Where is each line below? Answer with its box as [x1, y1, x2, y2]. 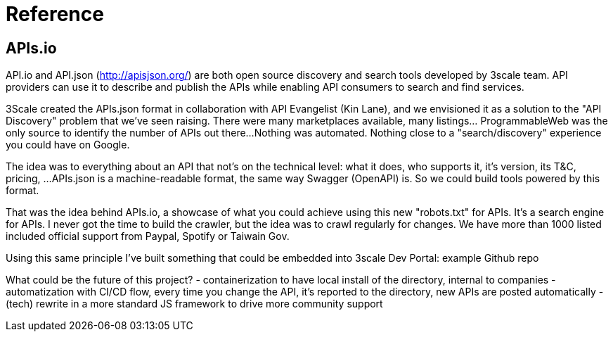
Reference [6, 2, 104, 26]
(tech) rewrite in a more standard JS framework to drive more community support [6, 298, 383, 310]
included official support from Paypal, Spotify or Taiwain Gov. [6, 230, 290, 243]
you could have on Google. [6, 139, 130, 151]
